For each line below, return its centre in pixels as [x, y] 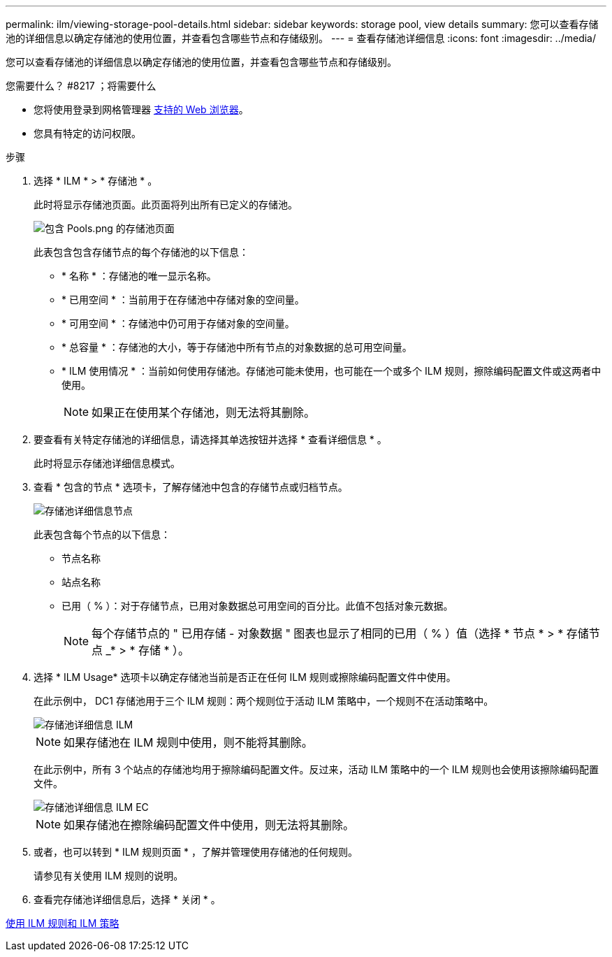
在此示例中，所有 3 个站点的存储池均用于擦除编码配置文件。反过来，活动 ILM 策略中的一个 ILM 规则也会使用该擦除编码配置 [316, 769]
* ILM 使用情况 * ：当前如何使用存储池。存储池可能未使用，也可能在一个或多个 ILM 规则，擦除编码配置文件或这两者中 [331, 371]
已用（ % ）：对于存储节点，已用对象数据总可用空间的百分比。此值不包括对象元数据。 [257, 606]
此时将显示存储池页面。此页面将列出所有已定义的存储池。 [166, 204]
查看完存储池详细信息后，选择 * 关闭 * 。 [127, 899]
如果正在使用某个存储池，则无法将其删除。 [204, 412]
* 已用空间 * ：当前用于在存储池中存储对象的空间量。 [183, 300]
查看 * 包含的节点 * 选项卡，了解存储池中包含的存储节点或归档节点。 [191, 487]
